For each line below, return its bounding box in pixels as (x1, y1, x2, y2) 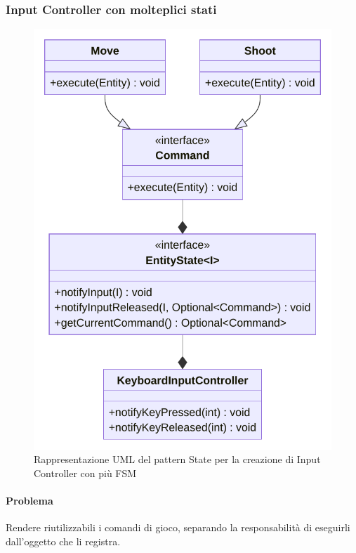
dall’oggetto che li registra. (6, 533, 121, 548)
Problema (6, 493, 53, 508)
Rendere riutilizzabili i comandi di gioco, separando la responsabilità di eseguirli (6, 520, 350, 535)
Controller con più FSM (34, 465, 137, 480)
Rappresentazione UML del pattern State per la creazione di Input (34, 452, 321, 467)
